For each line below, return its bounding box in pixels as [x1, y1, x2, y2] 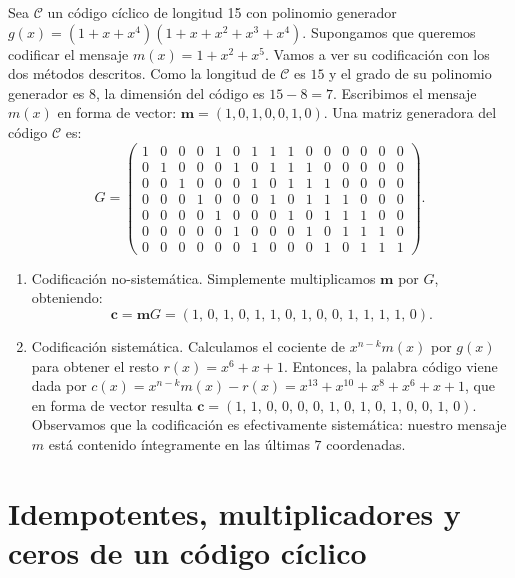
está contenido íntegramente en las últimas [48, 434, 310, 454]
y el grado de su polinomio [329, 63, 492, 84]
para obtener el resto [31, 355, 159, 376]
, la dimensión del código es [96, 82, 265, 103]
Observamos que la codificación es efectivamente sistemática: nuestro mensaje [31, 414, 507, 435]
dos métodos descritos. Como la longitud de [8, 63, 276, 84]
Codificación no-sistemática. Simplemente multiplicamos [31, 267, 376, 288]
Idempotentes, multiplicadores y [8, 492, 461, 533]
